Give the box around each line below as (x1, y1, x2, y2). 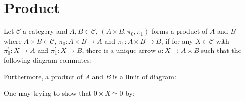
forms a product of (152, 26, 208, 36)
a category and (22, 26, 67, 36)
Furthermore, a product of (4, 71, 83, 81)
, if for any (161, 35, 193, 46)
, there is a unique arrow (82, 45, 156, 55)
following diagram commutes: (4, 54, 91, 65)
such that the (201, 45, 241, 55)
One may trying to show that (4, 88, 92, 98)
